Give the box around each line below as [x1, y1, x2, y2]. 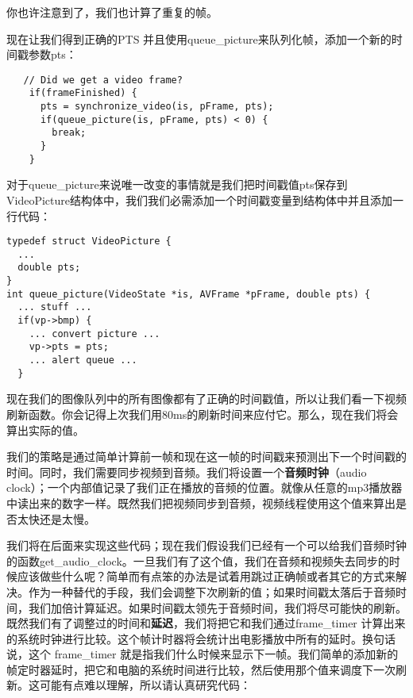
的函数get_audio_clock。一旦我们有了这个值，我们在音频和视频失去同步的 [6, 552, 389, 569]
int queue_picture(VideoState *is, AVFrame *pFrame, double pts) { [6, 288, 371, 300]
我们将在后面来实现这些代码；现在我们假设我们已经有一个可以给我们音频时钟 [6, 537, 407, 554]
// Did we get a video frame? [23, 74, 183, 86]
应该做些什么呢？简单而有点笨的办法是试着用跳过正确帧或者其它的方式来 [17, 568, 396, 585]
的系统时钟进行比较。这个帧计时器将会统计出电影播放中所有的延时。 [6, 630, 362, 646]
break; [52, 127, 87, 139]
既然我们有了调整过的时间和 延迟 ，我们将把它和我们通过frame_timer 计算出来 [6, 615, 406, 631]
